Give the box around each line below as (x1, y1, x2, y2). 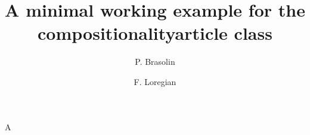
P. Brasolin (135, 55, 175, 68)
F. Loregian (134, 75, 176, 87)
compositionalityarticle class (38, 21, 272, 45)
